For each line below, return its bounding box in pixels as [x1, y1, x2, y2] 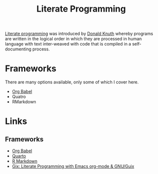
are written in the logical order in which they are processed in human [5, 36, 142, 42]
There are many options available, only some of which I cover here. [5, 79, 139, 85]
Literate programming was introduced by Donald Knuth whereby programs [5, 31, 153, 37]
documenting [5, 46, 31, 52]
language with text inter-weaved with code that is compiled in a [5, 41, 131, 47]
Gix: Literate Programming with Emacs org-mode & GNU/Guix [12, 163, 134, 169]
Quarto [12, 153, 26, 159]
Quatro [12, 94, 26, 100]
